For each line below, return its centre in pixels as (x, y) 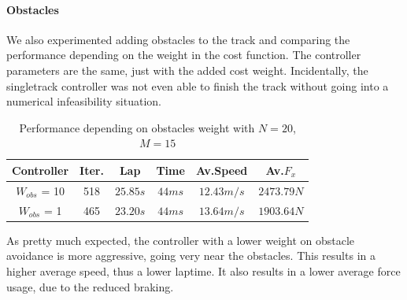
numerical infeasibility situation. (84, 101)
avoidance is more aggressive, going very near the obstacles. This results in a (191, 256)
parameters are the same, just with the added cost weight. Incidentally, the (187, 70)
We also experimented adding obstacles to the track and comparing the (178, 39)
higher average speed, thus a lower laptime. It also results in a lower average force (203, 270)
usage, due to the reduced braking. (90, 286)
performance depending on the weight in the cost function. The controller (184, 55)
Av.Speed (222, 170)
